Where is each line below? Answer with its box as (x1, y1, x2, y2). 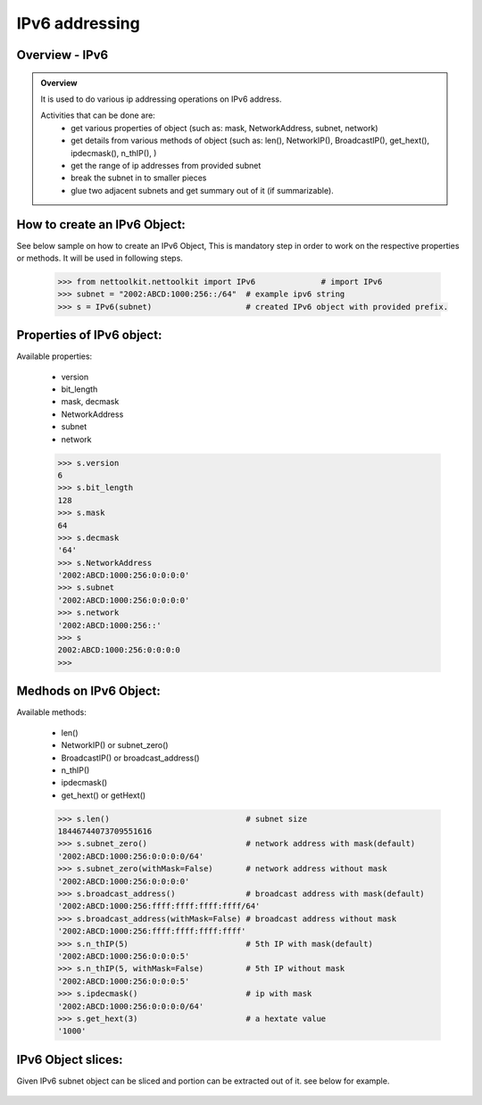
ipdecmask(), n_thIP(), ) (71, 147, 157, 158)
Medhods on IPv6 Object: (16, 684, 161, 699)
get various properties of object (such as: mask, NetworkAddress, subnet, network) (71, 122, 378, 133)
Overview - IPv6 (16, 47, 109, 62)
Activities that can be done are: (40, 110, 155, 120)
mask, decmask (61, 396, 120, 407)
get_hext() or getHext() (61, 790, 146, 801)
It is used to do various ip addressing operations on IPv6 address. (40, 94, 282, 104)
